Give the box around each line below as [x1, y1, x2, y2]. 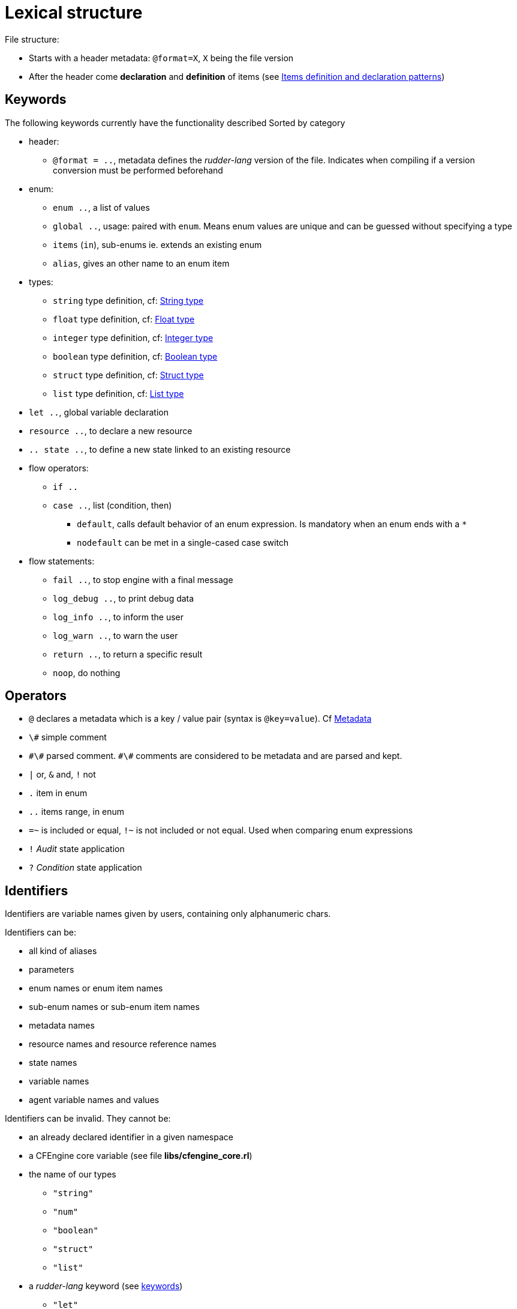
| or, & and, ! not [29, 769, 96, 780]
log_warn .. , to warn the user [53, 630, 178, 641]
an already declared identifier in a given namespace [29, 1132, 233, 1143]
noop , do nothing [53, 667, 121, 678]
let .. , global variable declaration [29, 407, 169, 417]
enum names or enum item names [29, 983, 163, 994]
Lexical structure [5, 2, 143, 23]
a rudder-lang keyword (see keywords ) [29, 1281, 183, 1292]
